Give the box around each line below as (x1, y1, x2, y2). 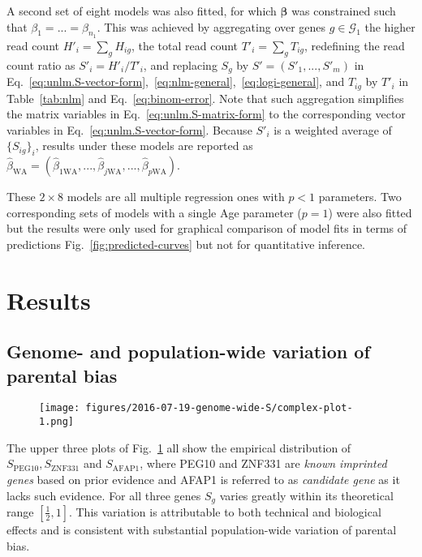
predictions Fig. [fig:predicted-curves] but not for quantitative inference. (6, 235, 366, 252)
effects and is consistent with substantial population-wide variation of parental (6, 521, 397, 538)
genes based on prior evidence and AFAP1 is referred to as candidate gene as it (6, 470, 400, 487)
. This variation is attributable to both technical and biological (68, 503, 381, 520)
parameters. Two (318, 188, 402, 205)
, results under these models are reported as (35, 137, 253, 154)
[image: (39, 402, 80, 414)
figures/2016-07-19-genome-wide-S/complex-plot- (85, 402, 353, 414)
